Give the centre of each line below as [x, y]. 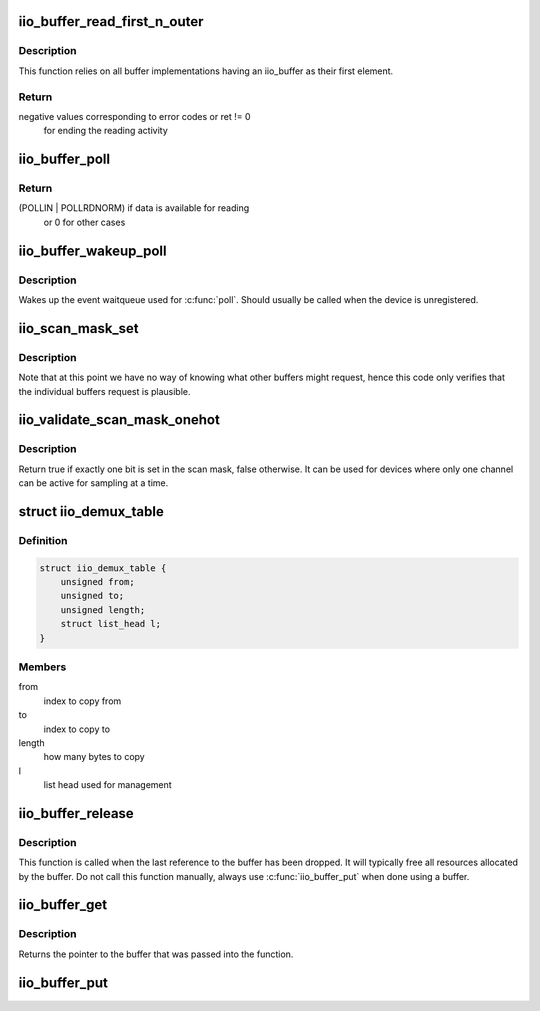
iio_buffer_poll [64, 159]
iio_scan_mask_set [78, 328]
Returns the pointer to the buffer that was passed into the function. [156, 954]
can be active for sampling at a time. [93, 483]
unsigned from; [97, 582]
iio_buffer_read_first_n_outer [111, 21]
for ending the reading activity [106, 131]
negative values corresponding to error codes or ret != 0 [134, 116]
